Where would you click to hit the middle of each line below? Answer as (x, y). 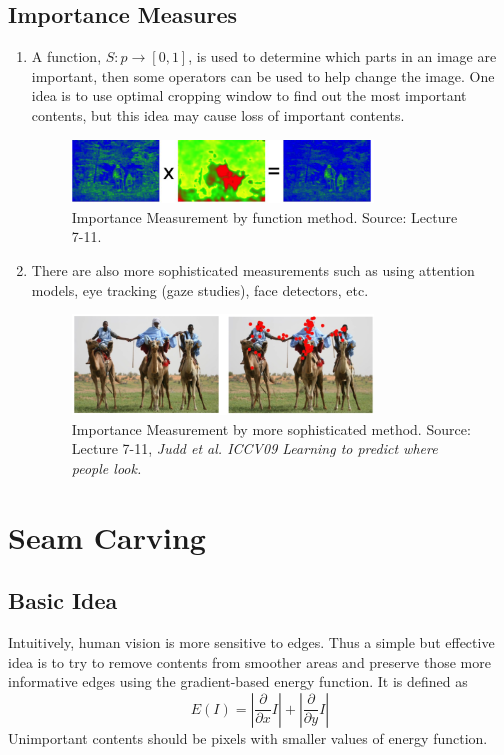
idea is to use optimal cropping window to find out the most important (249, 95)
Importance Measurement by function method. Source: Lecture (264, 216)
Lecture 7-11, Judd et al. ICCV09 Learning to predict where (254, 448)
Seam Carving (107, 536)
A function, (66, 56)
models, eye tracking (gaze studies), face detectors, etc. (200, 289)
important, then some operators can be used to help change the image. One (263, 75)
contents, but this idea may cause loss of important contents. (218, 114)
